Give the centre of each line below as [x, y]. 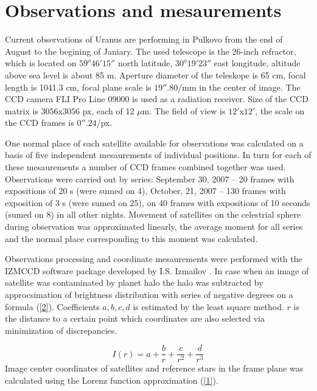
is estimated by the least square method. [208, 306]
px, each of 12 [108, 110]
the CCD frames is [40, 123]
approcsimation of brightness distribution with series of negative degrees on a [149, 294]
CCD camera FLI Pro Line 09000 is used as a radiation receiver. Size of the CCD [157, 99]
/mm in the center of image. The [239, 87]
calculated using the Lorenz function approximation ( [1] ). [112, 380]
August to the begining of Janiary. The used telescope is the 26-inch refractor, [151, 51]
